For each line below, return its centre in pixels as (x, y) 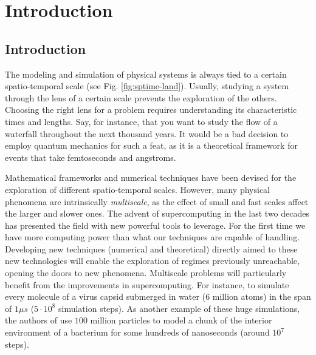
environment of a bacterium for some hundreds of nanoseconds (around (137, 332)
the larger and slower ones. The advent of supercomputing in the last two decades (157, 213)
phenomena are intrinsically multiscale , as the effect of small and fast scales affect (157, 201)
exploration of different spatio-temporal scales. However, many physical (138, 189)
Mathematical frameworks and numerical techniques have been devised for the (151, 177)
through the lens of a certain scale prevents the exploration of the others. (141, 97)
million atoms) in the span (262, 296)
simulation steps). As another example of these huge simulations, (179, 308)
